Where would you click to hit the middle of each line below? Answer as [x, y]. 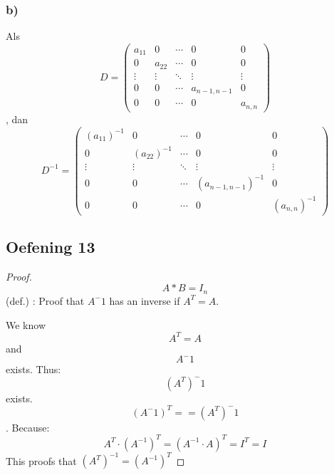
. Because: [28, 427]
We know [26, 324]
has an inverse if [145, 300]
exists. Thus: [33, 369]
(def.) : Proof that [45, 300]
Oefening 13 [51, 247]
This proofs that [41, 460]
